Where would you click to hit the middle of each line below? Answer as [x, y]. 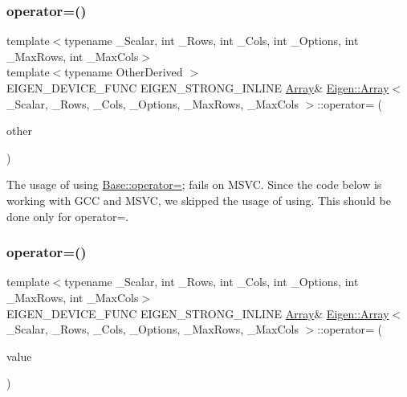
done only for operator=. [68, 216]
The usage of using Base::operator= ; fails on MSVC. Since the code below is [194, 184]
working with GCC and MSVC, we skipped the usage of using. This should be [199, 200]
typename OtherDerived [124, 72]
